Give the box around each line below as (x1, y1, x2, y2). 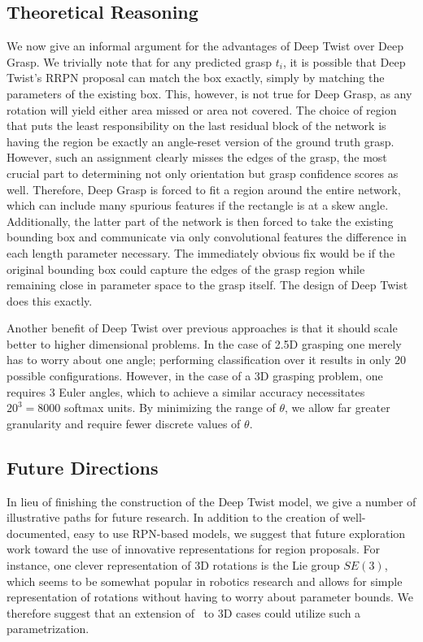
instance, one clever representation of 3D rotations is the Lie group (7, 557, 340, 574)
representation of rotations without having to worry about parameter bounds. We (7, 588, 413, 605)
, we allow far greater (285, 399, 390, 416)
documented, (7, 524, 70, 541)
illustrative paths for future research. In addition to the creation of (7, 509, 339, 526)
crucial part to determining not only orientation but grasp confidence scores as (7, 164, 399, 181)
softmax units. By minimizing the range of (64, 399, 276, 416)
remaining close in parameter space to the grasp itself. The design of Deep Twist (7, 276, 408, 293)
